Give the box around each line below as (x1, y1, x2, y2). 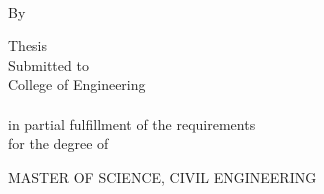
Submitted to (8, 54, 89, 75)
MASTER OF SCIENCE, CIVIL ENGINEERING (8, 166, 317, 187)
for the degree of (8, 133, 109, 154)
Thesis (8, 35, 48, 56)
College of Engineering (8, 74, 146, 95)
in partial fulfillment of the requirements (8, 113, 256, 134)
